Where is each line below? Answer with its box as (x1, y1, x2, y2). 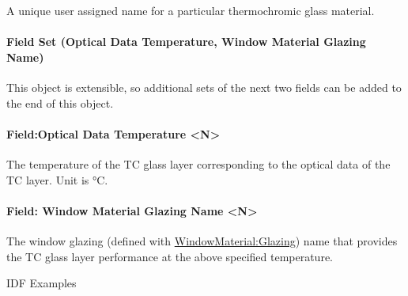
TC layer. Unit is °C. (6, 171, 108, 188)
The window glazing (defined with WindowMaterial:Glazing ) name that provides (6, 232, 398, 249)
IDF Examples (6, 275, 77, 291)
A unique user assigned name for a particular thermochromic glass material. (6, 2, 375, 18)
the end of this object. (6, 94, 114, 111)
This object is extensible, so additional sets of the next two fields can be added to (6, 78, 402, 95)
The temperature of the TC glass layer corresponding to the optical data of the (6, 155, 391, 172)
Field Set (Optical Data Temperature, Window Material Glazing (6, 33, 366, 50)
